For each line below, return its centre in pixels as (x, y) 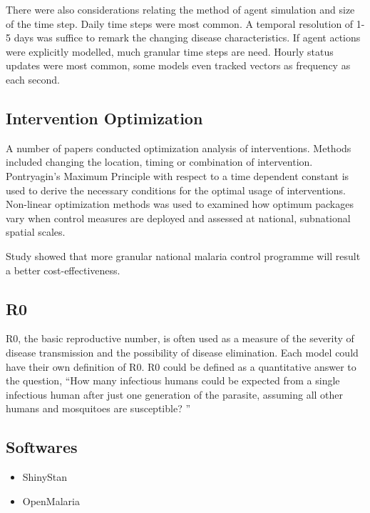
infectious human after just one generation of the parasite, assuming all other (175, 394)
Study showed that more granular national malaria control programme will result (183, 255)
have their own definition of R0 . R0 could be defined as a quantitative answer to (181, 366)
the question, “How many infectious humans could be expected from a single (173, 380)
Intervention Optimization (104, 118)
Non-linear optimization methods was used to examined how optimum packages (180, 204)
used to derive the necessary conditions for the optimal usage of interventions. (176, 190)
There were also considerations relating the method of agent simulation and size (180, 9)
